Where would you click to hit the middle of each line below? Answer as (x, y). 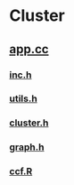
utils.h (23, 98)
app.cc (29, 49)
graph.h (27, 147)
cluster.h (29, 123)
